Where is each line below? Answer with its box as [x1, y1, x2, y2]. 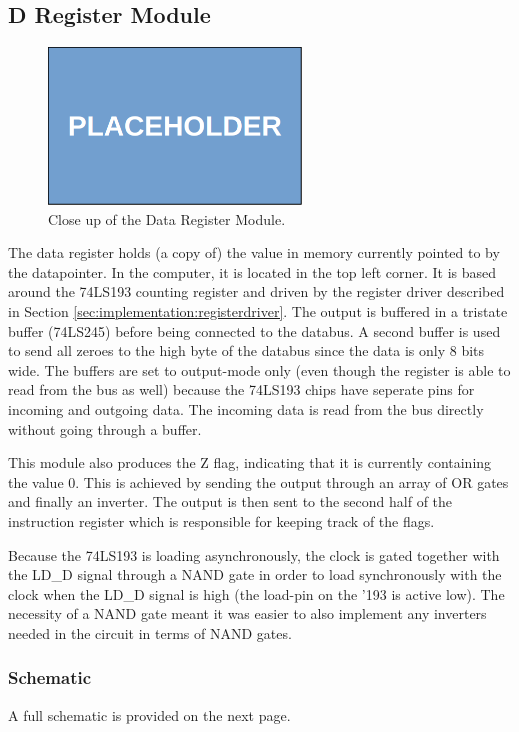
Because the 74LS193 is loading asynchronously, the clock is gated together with [8, 544, 500, 565]
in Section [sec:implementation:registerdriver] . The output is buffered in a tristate [8, 301, 508, 322]
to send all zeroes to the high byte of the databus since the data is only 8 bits [8, 340, 485, 361]
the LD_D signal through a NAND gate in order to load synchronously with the [8, 564, 502, 585]
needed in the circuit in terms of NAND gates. [8, 622, 292, 643]
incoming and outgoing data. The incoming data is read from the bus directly [8, 399, 484, 419]
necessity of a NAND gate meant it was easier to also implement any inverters [8, 603, 487, 624]
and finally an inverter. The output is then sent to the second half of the [8, 491, 453, 512]
